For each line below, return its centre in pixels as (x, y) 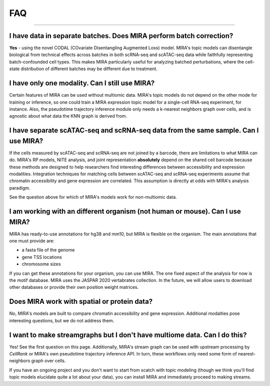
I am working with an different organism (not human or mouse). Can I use (125, 211)
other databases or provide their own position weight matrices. (74, 287)
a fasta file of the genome (48, 250)
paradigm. (20, 188)
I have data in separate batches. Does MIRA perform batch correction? (121, 36)
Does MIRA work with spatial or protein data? (81, 302)
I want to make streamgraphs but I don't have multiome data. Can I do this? (128, 335)
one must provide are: (32, 241)
